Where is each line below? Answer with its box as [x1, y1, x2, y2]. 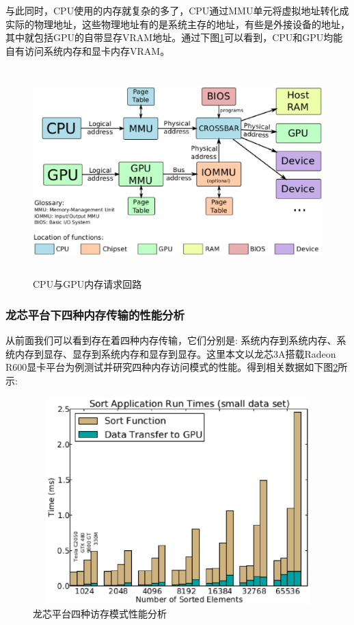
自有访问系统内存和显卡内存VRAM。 [5, 43, 170, 58]
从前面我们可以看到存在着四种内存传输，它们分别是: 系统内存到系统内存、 [5, 333, 337, 347]
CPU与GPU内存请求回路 [33, 277, 142, 291]
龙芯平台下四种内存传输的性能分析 [5, 306, 185, 323]
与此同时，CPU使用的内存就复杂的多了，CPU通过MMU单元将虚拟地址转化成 [5, 3, 349, 17]
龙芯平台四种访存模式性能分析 [33, 606, 167, 621]
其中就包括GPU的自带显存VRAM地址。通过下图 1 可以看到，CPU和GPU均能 [5, 30, 343, 45]
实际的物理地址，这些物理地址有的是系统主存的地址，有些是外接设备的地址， [5, 16, 350, 31]
